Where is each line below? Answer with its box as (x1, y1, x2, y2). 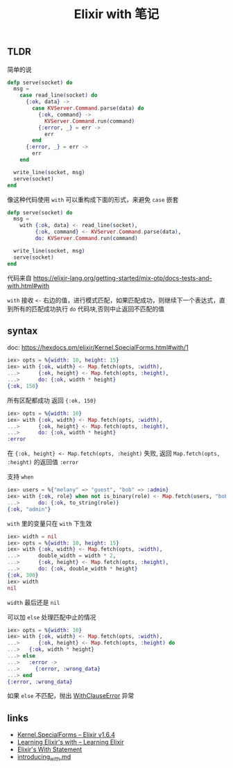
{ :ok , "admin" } (7, 506, 51, 513)
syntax (7, 325, 38, 336)
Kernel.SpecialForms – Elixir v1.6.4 (17, 731, 116, 739)
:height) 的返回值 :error (7, 458, 79, 466)
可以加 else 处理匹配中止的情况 (7, 613, 96, 621)
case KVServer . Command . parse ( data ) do (32, 105, 144, 112)
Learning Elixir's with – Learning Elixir (17, 738, 124, 746)
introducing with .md (17, 753, 71, 763)
